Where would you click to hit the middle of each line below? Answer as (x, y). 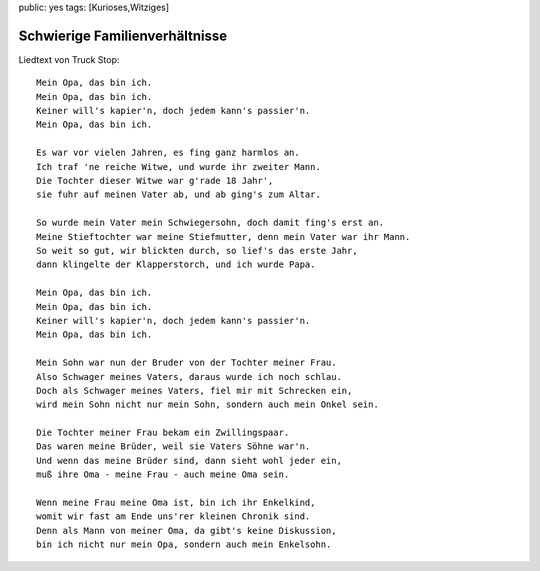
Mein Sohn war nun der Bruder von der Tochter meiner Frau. (186, 363)
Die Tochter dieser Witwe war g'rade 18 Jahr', (155, 181)
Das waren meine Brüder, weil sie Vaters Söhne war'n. (173, 446)
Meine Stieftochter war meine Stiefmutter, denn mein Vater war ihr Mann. (223, 236)
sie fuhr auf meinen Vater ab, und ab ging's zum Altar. (179, 194)
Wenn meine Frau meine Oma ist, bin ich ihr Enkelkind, (176, 503)
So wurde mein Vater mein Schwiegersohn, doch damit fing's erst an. (210, 223)
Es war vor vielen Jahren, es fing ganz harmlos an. (168, 153)
